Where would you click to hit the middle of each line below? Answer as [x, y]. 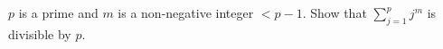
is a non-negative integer [186, 12]
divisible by [40, 33]
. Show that [335, 12]
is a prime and [58, 12]
